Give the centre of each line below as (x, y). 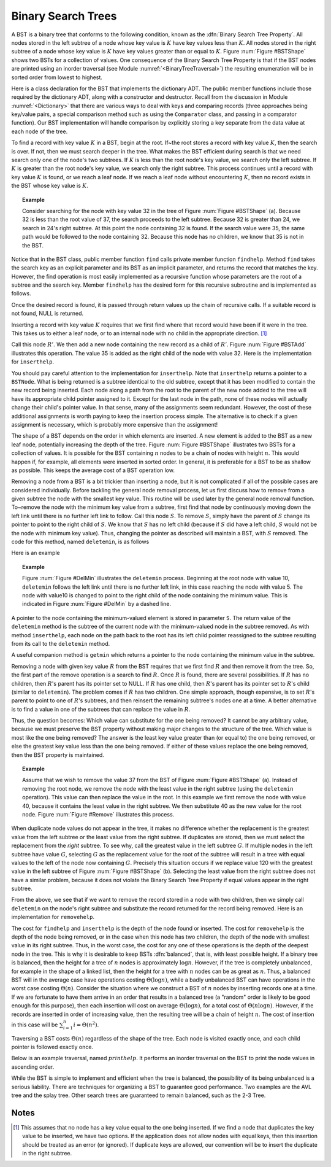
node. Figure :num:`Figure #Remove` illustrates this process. (98, 814)
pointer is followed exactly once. (52, 1047)
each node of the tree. (40, 131)
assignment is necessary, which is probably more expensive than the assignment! (115, 424)
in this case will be (35, 1025)
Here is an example (36, 553)
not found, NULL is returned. (48, 314)
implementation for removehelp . (53, 917)
